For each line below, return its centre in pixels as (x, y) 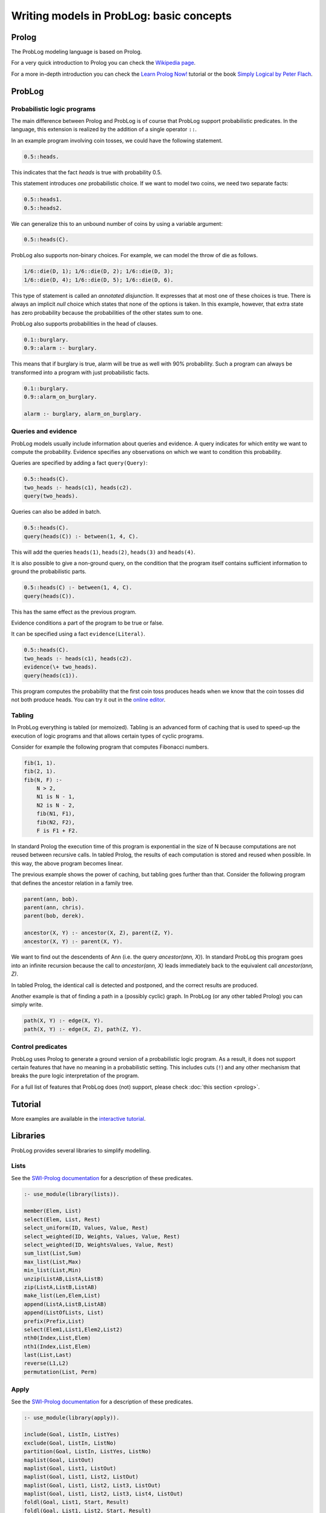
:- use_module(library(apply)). (72, 1417)
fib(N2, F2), (56, 822)
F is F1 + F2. (57, 831)
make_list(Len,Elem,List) (62, 1296)
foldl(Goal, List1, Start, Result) (76, 1502)
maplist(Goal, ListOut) (59, 1460)
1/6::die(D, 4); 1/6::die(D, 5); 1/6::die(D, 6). (99, 280)
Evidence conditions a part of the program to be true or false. (88, 623)
